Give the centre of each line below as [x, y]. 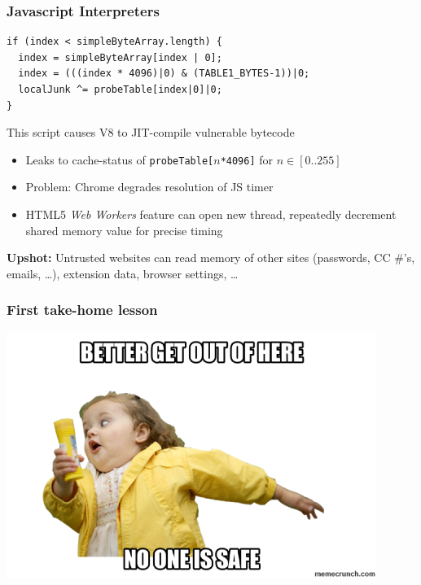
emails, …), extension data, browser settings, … [123, 273]
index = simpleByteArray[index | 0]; [120, 57]
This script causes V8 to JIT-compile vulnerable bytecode [151, 132]
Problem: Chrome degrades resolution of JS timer [149, 187]
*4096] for [247, 159]
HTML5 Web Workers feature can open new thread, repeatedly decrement [211, 214]
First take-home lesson [82, 310]
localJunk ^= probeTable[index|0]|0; [120, 89]
